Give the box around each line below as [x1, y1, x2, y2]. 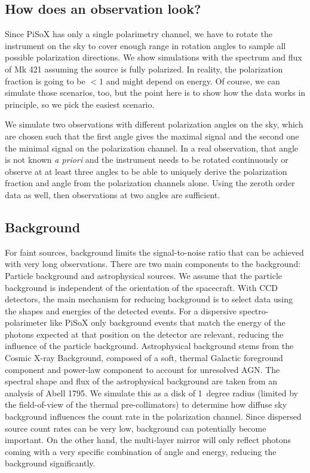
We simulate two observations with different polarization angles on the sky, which [5, 118, 303, 131]
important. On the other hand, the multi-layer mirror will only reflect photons [5, 433, 291, 446]
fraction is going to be [5, 74, 85, 87]
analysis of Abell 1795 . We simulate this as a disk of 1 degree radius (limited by [5, 386, 298, 399]
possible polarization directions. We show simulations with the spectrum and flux [5, 51, 302, 63]
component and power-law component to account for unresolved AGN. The [5, 363, 280, 375]
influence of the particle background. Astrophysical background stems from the [5, 339, 294, 352]
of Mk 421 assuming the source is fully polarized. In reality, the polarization [5, 62, 283, 75]
